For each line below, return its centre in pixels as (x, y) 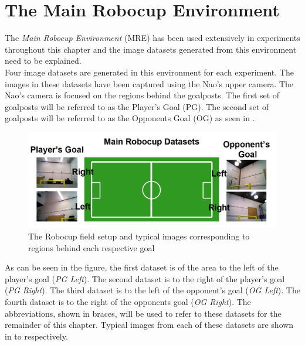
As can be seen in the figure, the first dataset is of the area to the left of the (142, 267)
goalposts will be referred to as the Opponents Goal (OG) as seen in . (130, 118)
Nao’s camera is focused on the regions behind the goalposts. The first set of (142, 95)
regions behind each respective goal (91, 247)
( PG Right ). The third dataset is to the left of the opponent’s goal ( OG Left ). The (152, 290)
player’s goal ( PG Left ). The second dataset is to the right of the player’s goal (145, 278)
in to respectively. (36, 336)
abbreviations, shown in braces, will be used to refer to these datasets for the (143, 313)
